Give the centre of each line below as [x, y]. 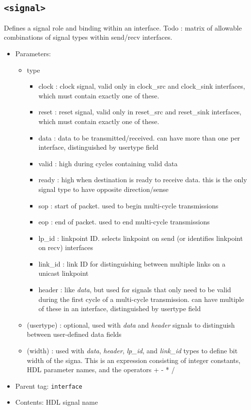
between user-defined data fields [74, 334]
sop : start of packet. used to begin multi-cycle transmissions [128, 205]
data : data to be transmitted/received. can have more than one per [139, 137]
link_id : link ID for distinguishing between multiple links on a [132, 263]
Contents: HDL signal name [56, 402]
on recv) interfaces [66, 247]
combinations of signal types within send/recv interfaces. [88, 37]
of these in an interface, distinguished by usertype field [120, 308]
